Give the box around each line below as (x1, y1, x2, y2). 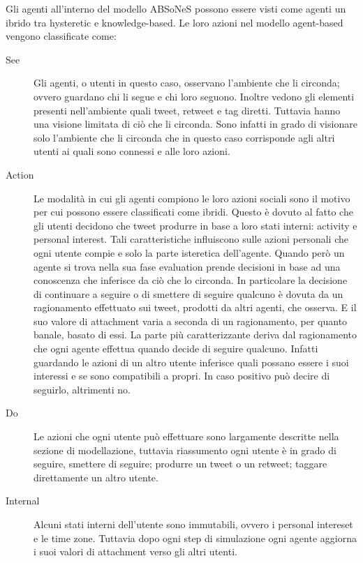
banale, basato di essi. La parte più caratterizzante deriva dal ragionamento (34, 327, 357, 342)
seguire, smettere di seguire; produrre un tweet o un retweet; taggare (34, 456, 327, 471)
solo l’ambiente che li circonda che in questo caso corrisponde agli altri (34, 130, 335, 144)
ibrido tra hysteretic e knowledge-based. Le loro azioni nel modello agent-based (6, 15, 343, 29)
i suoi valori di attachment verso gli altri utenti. (34, 544, 237, 559)
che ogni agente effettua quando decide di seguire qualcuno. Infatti (34, 341, 318, 356)
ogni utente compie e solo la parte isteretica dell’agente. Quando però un (34, 245, 345, 260)
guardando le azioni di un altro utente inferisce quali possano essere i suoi (34, 354, 349, 369)
